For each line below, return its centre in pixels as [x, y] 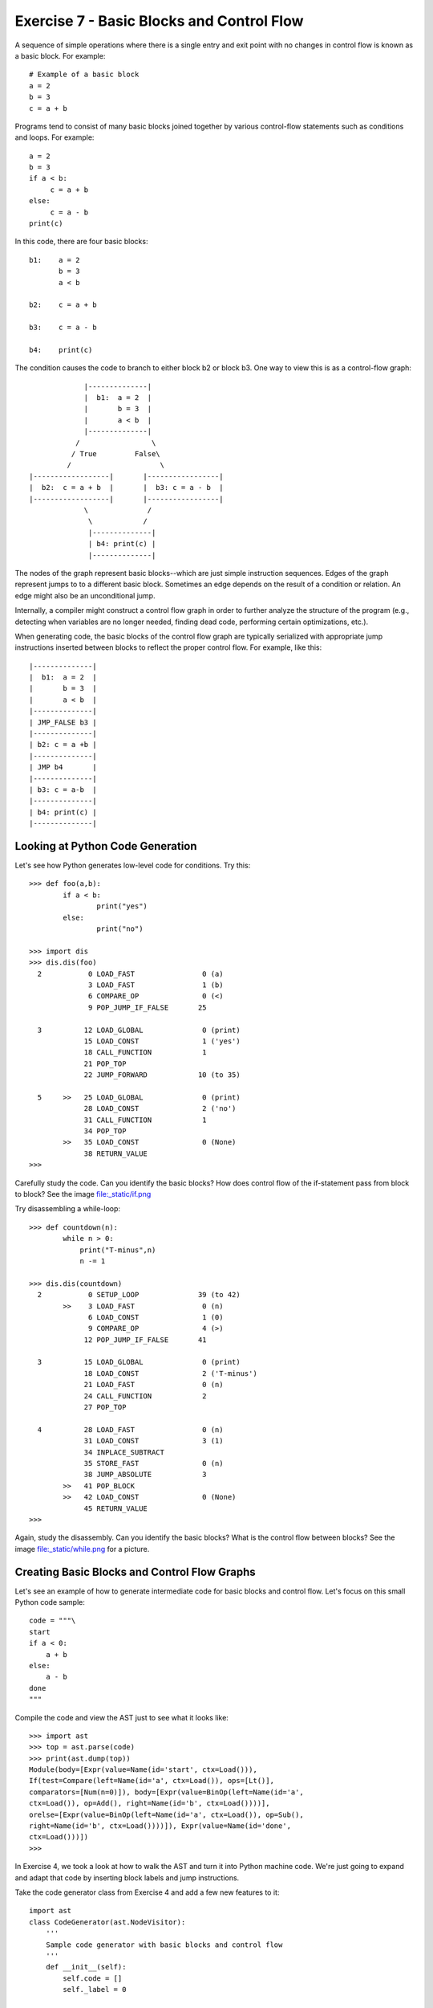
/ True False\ [115, 454]
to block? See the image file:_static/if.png [83, 1194]
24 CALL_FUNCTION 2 [146, 1396]
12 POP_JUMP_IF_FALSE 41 [146, 1340]
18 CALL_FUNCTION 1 [146, 1053]
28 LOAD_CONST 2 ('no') [160, 1109]
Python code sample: [50, 1602]
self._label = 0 [95, 1990]
